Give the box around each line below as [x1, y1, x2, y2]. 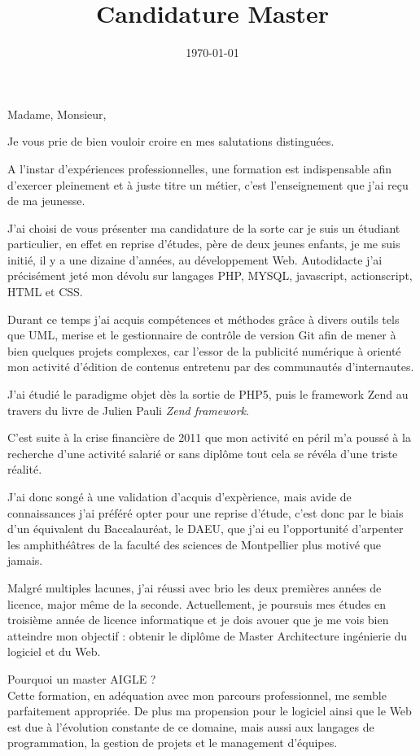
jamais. [7, 552, 43, 569]
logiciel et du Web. [7, 643, 101, 660]
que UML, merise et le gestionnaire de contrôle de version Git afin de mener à [7, 326, 396, 343]
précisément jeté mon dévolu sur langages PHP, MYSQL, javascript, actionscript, [7, 267, 413, 284]
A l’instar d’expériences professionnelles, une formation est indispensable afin [7, 160, 392, 177]
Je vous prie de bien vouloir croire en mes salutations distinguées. [7, 133, 335, 150]
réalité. [7, 461, 42, 478]
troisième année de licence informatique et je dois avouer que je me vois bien [7, 611, 389, 628]
